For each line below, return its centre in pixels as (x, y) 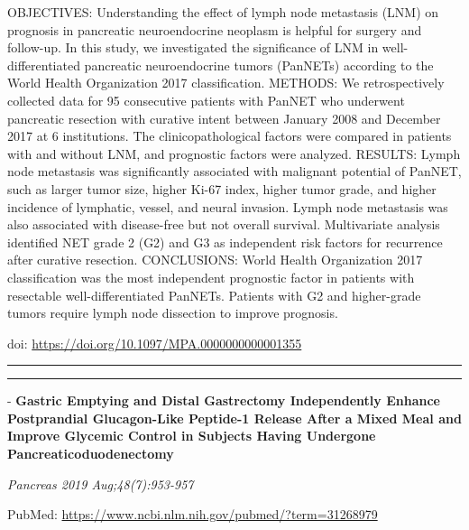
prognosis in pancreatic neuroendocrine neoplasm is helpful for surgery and (215, 29)
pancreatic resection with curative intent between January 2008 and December (224, 118)
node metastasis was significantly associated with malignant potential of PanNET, (234, 171)
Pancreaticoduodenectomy (91, 454)
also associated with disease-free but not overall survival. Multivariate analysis (224, 224)
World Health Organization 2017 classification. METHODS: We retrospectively (226, 83)
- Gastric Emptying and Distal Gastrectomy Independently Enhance (224, 400)
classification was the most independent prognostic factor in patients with (211, 277)
